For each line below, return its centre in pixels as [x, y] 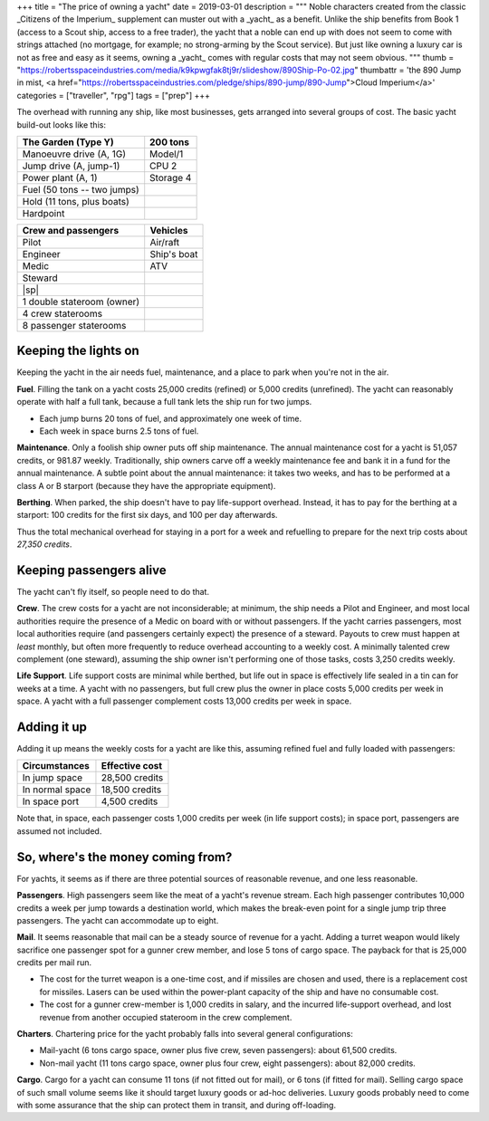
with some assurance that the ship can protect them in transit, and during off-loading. [177, 1105]
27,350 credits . [44, 544]
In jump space [53, 778]
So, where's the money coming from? [125, 857]
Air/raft [165, 242]
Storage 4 [171, 177]
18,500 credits [131, 790]
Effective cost [132, 766]
